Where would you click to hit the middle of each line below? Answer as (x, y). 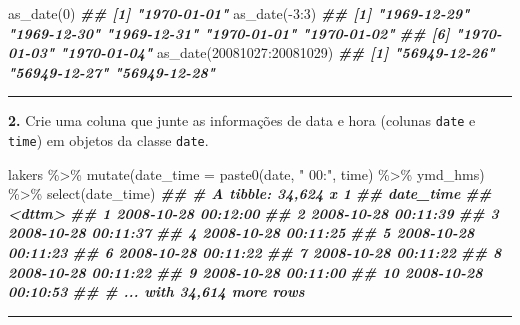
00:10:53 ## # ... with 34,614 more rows (156, 291)
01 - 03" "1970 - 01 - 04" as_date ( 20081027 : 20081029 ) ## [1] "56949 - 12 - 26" (251, 52)
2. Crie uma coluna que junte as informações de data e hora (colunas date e (242, 120)
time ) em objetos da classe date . (108, 140)
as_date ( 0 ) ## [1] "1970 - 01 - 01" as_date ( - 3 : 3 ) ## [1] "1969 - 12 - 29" (239, 13)
